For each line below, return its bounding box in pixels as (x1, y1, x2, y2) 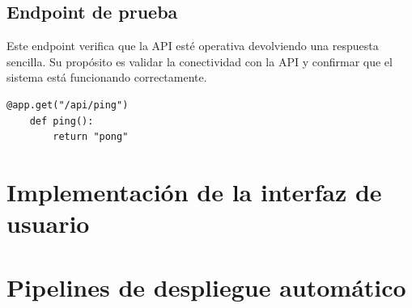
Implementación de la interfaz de (6, 175, 382, 208)
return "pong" (53, 131, 129, 143)
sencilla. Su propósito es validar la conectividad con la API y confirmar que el (6, 53, 393, 70)
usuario (6, 207, 90, 240)
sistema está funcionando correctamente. (6, 69, 207, 86)
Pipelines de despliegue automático (6, 270, 406, 303)
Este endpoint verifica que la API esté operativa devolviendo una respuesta (6, 37, 379, 54)
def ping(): (29, 115, 94, 127)
